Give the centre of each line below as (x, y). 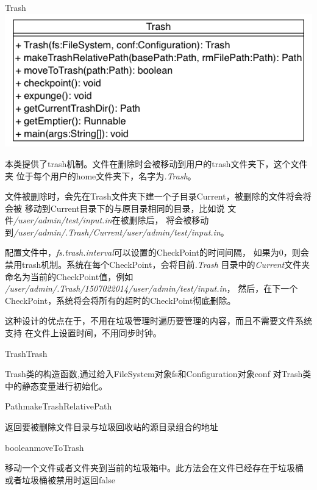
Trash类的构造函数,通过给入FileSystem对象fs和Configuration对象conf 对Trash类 (158, 374)
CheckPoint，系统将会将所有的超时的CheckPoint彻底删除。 (120, 300)
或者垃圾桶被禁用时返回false (60, 479)
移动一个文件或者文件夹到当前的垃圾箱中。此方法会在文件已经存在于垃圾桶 (154, 468)
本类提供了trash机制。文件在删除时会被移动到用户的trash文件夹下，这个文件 (156, 163)
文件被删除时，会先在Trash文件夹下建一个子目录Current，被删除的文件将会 (154, 196)
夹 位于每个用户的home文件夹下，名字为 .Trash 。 (101, 175)
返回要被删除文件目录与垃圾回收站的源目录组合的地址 (112, 427)
